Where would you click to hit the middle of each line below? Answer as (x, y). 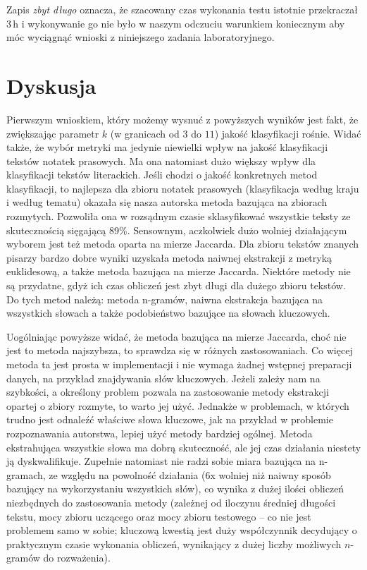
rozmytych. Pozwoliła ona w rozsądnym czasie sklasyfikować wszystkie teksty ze (179, 216)
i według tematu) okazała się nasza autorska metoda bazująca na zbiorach (167, 202)
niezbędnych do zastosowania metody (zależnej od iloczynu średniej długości (171, 502)
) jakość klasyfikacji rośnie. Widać (288, 133)
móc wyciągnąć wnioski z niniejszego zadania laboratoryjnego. (141, 37)
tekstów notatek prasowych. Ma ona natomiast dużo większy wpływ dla (161, 160)
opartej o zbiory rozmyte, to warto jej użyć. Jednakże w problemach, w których (178, 405)
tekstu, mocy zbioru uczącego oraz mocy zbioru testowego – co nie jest (159, 516)
